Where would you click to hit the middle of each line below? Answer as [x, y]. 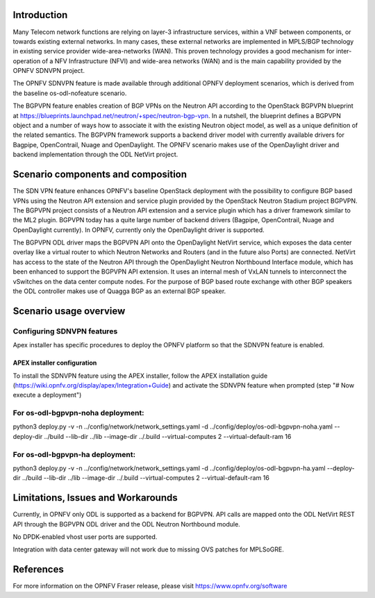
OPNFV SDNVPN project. [49, 71]
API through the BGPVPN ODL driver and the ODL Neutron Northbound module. [127, 524]
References [38, 570]
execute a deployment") [47, 395]
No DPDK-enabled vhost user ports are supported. [85, 537]
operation [27, 61]
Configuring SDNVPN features [65, 331]
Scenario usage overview [69, 311]
